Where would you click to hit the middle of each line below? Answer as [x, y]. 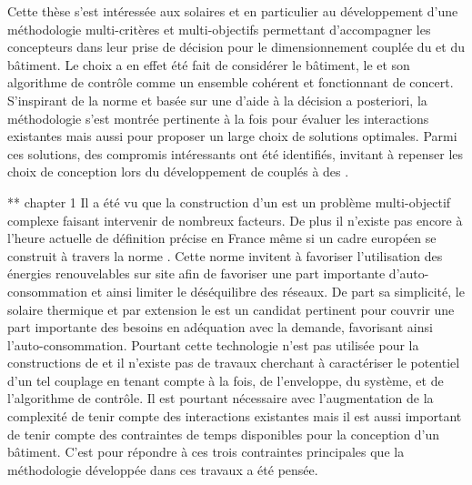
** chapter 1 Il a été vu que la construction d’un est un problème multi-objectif [229, 202]
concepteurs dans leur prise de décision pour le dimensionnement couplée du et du [236, 47]
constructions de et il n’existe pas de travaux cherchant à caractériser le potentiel [234, 363]
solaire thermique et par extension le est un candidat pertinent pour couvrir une [231, 309]
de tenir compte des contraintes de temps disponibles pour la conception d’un [223, 434]
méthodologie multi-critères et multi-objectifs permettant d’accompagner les [219, 29]
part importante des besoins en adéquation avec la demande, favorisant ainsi [220, 327]
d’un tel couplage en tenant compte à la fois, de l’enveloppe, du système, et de [226, 380]
